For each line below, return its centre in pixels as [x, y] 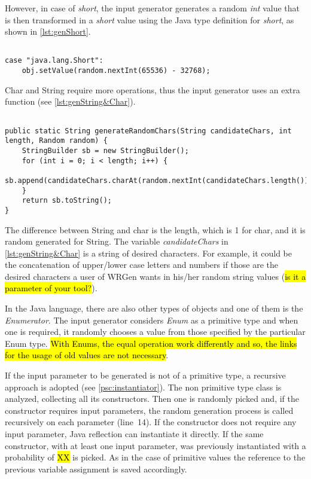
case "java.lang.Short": [54, 61]
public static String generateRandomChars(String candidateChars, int [148, 131]
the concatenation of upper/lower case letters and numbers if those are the [142, 265]
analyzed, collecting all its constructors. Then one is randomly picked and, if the [152, 399]
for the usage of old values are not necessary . [87, 355]
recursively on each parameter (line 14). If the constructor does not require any [151, 422]
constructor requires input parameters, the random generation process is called [149, 410]
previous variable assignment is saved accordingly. [96, 469]
